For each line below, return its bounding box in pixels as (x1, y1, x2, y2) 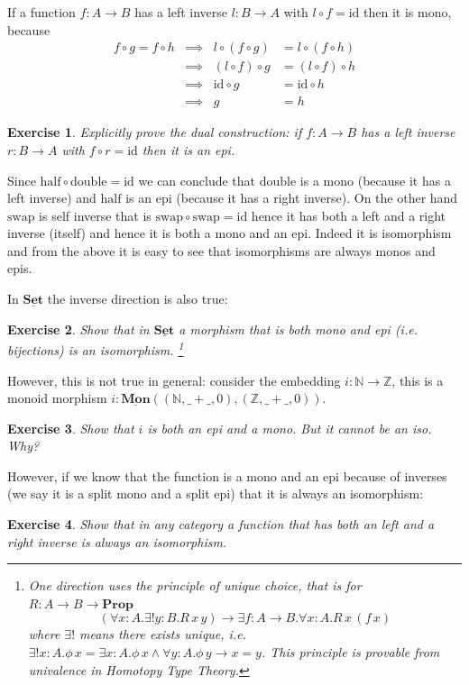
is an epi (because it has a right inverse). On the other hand (125, 188, 458, 207)
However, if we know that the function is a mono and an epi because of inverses (7, 466, 447, 485)
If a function (7, 3, 76, 21)
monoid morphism (7, 388, 107, 407)
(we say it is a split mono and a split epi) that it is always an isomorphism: (7, 484, 424, 503)
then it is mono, (363, 3, 452, 21)
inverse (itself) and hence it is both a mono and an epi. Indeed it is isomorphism (7, 224, 452, 242)
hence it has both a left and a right (251, 205, 446, 224)
